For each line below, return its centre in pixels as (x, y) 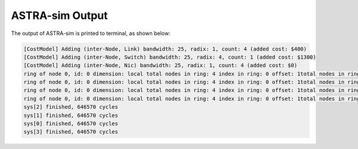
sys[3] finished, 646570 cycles (71, 132)
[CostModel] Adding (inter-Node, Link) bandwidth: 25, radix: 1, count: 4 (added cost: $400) (165, 49)
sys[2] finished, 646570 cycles (71, 107)
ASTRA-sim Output (59, 15)
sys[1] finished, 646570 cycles (71, 115)
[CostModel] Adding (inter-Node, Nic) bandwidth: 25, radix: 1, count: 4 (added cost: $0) (161, 66)
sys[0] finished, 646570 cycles (71, 124)
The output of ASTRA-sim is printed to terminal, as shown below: (91, 33)
